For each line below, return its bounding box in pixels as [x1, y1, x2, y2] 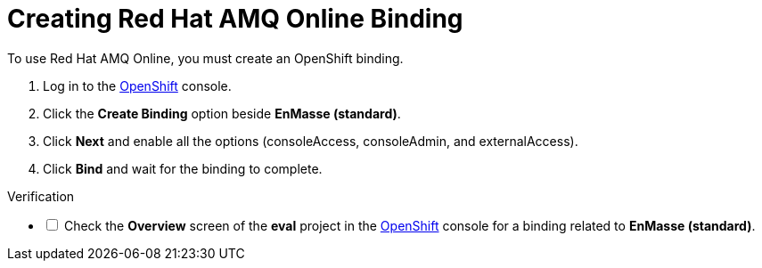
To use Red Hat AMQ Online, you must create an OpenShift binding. [7, 50, 404, 66]
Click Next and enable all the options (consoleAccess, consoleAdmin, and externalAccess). [43, 133, 578, 149]
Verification [7, 188, 75, 204]
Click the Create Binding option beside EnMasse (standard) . [43, 105, 401, 121]
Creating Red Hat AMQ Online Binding [7, 4, 463, 34]
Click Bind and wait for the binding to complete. [43, 160, 323, 176]
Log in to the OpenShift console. [43, 77, 232, 93]
